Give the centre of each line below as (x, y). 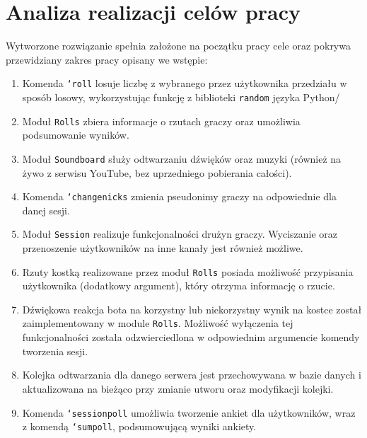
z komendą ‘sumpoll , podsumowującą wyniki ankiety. (139, 426)
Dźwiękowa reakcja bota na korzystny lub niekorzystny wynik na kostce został (192, 309)
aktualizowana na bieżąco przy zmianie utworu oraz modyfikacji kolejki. (178, 388)
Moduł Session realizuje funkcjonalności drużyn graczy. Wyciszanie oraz (180, 234)
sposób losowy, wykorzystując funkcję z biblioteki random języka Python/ (181, 97)
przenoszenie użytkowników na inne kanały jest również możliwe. (163, 248)
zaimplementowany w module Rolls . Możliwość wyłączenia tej (158, 323)
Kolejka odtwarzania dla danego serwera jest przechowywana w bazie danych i (192, 375)
